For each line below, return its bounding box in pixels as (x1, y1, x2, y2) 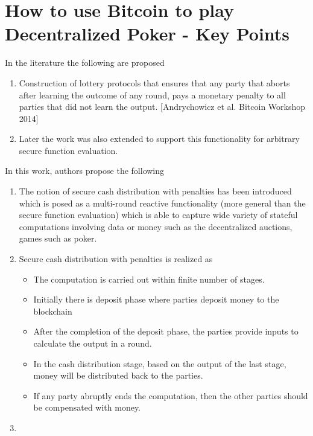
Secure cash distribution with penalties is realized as (19, 252, 213, 265)
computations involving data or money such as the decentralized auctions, (19, 220, 292, 232)
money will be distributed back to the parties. (33, 369, 203, 382)
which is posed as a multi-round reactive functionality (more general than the (19, 196, 306, 209)
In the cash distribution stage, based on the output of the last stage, (33, 357, 286, 370)
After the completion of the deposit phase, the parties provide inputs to (33, 325, 299, 338)
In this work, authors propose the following (5, 164, 165, 177)
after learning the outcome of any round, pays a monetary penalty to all (19, 88, 286, 101)
